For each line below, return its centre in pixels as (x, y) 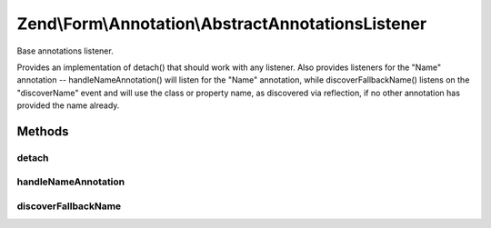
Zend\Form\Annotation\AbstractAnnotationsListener (222, 24)
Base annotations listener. (65, 51)
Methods (43, 131)
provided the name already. (68, 105)
